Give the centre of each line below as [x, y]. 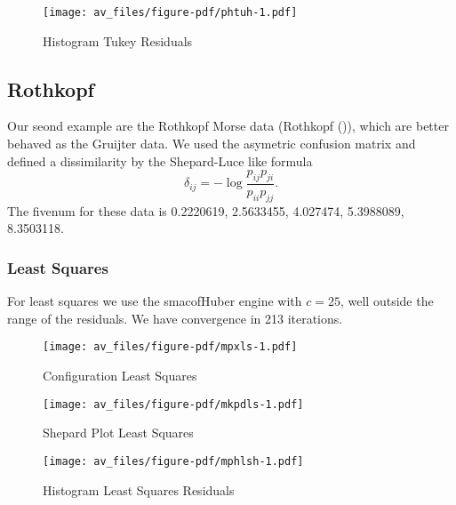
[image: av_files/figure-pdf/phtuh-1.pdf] [170, 12]
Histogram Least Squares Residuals [139, 489]
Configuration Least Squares [120, 376]
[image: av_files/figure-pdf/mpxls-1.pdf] [170, 347]
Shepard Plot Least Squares [118, 433]
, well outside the [387, 301]
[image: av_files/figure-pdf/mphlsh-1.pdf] [173, 461]
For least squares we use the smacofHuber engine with [155, 301]
